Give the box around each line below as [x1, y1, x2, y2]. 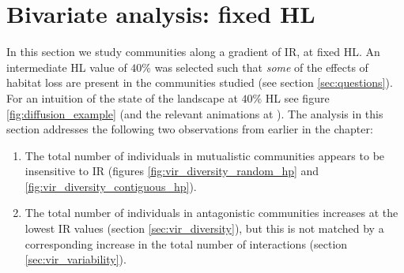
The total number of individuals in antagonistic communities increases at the [25, 204, 398, 221]
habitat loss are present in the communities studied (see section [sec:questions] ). [6, 74, 393, 91]
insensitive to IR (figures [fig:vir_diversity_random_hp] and [25, 163, 319, 179]
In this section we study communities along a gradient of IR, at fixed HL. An [6, 43, 380, 60]
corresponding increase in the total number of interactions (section [25, 235, 348, 252]
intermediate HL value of [6, 58, 127, 75]
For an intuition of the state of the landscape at [6, 89, 238, 106]
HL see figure [265, 89, 330, 106]
